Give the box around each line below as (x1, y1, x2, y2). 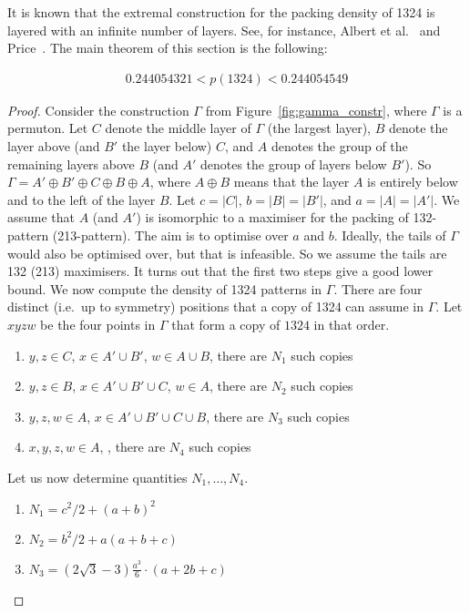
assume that (7, 208, 76, 227)
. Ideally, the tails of (333, 225, 446, 244)
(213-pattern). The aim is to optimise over (52, 225, 289, 244)
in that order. (313, 314, 390, 333)
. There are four (333, 279, 423, 298)
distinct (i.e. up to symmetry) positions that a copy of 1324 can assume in (7, 297, 424, 316)
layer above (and (7, 137, 100, 155)
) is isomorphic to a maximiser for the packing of (136, 208, 409, 227)
